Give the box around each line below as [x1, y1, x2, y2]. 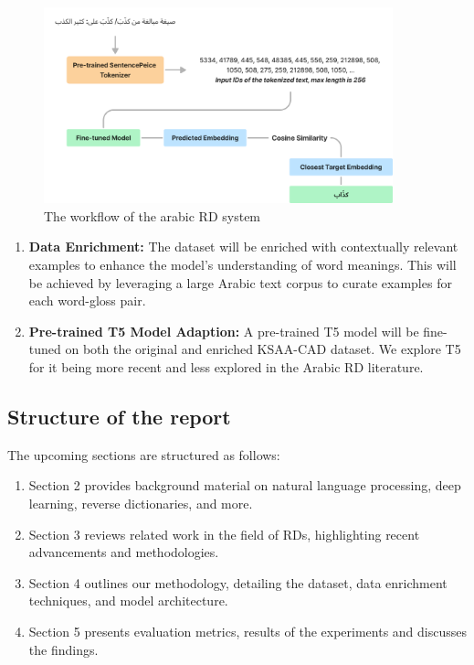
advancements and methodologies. [28, 542, 219, 562]
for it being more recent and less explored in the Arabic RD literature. [28, 358, 424, 377]
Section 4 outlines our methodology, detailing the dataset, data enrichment [28, 573, 448, 592]
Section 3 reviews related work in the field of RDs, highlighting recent [28, 524, 420, 543]
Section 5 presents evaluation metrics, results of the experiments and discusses [28, 621, 468, 640]
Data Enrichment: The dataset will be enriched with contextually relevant [28, 237, 458, 256]
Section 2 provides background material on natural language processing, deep [28, 476, 461, 495]
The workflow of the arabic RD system [44, 206, 261, 225]
